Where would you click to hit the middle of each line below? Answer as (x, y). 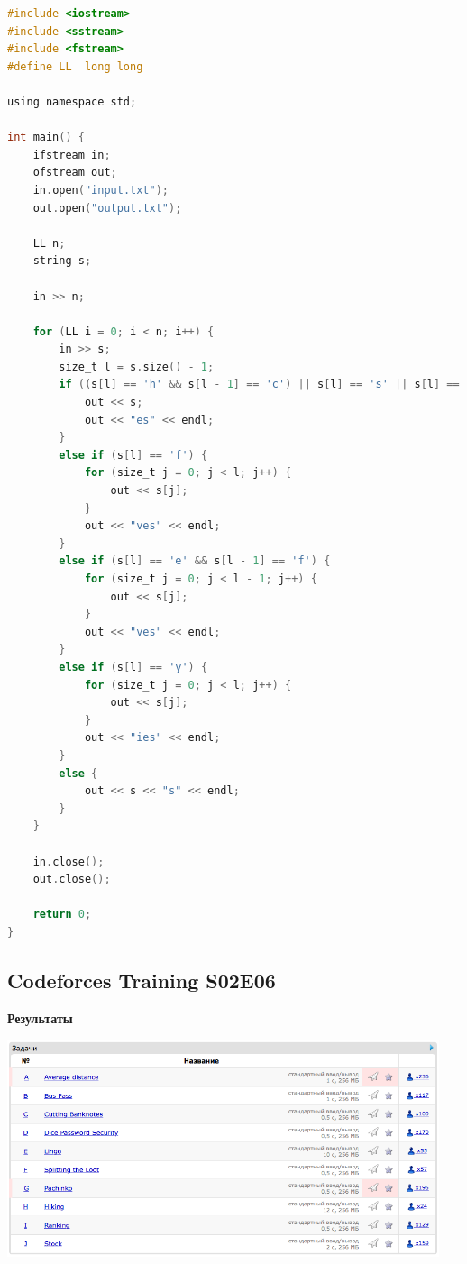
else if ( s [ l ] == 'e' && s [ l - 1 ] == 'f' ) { (195, 561)
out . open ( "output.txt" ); (107, 208)
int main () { (46, 137)
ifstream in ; (72, 155)
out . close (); (72, 879)
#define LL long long (75, 66)
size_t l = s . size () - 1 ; (137, 366)
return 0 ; (62, 915)
